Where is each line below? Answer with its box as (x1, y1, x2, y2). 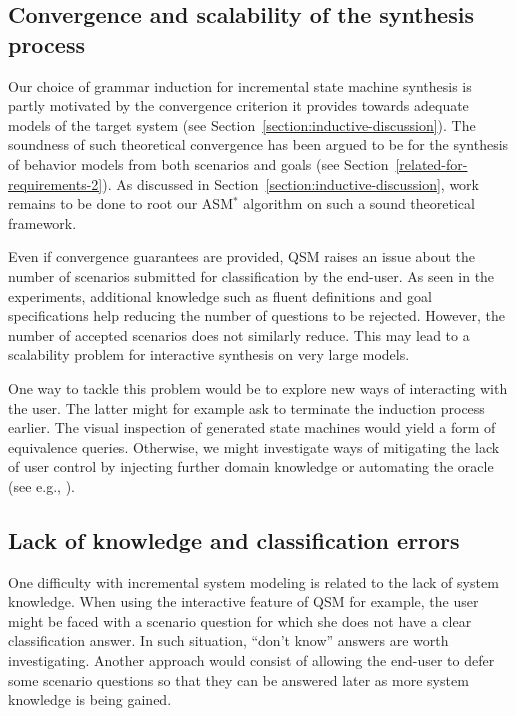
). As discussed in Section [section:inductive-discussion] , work (102, 173, 479, 194)
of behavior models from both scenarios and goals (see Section (8, 153, 389, 174)
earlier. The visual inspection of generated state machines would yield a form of (8, 417, 496, 438)
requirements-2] (8, 173, 103, 194)
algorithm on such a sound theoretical (243, 193, 475, 214)
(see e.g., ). (8, 475, 75, 496)
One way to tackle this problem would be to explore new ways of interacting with (8, 377, 508, 398)
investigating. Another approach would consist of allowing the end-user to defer (8, 650, 495, 671)
